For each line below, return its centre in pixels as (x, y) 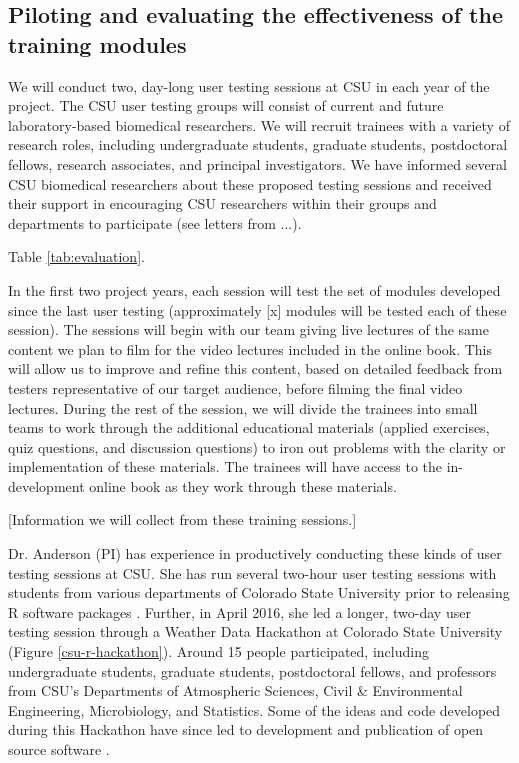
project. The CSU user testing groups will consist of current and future (226, 105)
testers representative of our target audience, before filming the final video (235, 387)
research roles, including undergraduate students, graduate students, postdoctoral (258, 144)
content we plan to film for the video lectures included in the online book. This (250, 348)
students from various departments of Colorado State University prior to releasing (259, 592)
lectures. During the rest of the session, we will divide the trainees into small (243, 407)
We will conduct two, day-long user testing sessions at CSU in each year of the (249, 85)
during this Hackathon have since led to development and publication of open (246, 729)
